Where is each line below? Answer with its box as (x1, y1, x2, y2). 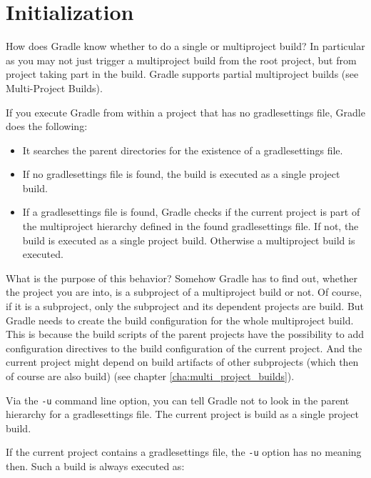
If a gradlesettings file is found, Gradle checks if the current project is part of (22, 204, 360, 219)
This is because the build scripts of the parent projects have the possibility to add (6, 327, 365, 342)
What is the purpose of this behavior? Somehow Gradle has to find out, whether (6, 270, 357, 285)
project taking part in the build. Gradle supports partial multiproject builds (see (6, 66, 359, 81)
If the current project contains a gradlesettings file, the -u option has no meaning (6, 444, 362, 459)
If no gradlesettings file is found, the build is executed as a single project (22, 166, 340, 181)
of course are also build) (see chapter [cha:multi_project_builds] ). (6, 369, 295, 383)
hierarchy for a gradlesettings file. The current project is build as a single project (6, 407, 359, 422)
